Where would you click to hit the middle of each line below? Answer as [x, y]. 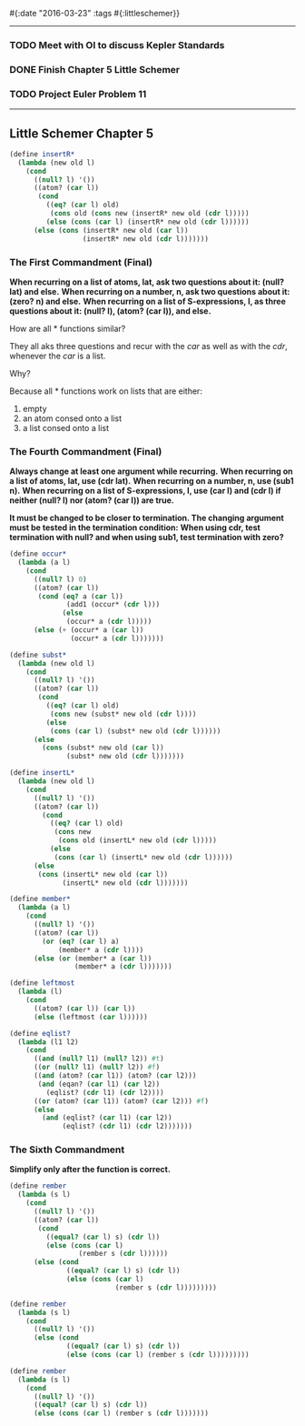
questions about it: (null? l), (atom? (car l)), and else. [110, 311]
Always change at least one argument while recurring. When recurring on [151, 471]
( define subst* [38, 655]
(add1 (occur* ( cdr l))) [113, 605]
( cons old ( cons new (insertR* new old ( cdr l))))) [149, 214]
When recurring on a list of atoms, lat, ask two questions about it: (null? [147, 282]
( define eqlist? [40, 1033]
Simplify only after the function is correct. [90, 1170]
